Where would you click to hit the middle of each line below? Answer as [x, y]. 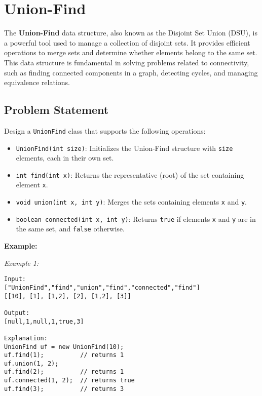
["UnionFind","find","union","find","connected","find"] [102, 287]
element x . [32, 185]
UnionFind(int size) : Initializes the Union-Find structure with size [124, 148]
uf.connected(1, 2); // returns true [69, 381]
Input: [15, 279]
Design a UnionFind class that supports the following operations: [105, 130]
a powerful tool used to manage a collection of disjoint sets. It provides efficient [127, 42]
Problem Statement [57, 110]
